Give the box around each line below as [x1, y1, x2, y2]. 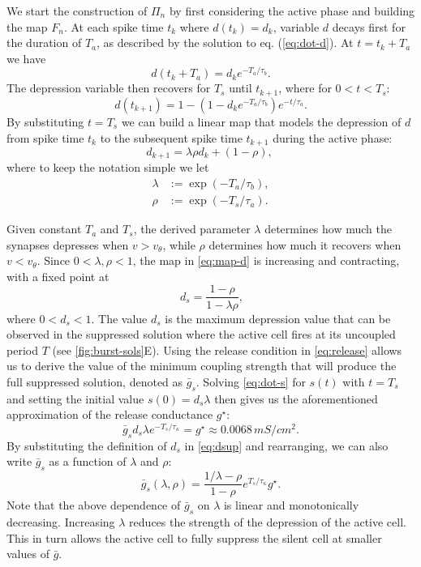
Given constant [6, 220, 82, 237]
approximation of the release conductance [6, 406, 213, 423]
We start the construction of [6, 2, 148, 19]
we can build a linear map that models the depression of [121, 113, 402, 130]
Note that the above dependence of [6, 497, 181, 514]
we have [6, 49, 46, 66]
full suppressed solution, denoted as [6, 373, 183, 390]
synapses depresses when [6, 236, 129, 253]
